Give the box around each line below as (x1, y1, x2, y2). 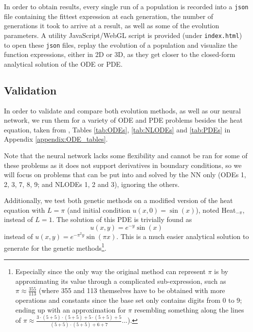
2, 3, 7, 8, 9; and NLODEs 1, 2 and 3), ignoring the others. (4, 179, 180, 189)
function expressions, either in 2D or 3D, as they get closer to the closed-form (4, 49, 235, 59)
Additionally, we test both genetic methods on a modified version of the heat (4, 195, 233, 205)
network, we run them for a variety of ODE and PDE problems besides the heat (4, 115, 243, 125)
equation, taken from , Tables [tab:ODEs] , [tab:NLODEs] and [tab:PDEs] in (4, 124, 231, 134)
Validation (4, 82, 57, 97)
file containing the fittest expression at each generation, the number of (4, 11, 214, 21)
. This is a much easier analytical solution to (116, 231, 249, 241)
